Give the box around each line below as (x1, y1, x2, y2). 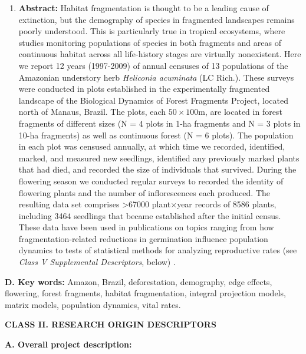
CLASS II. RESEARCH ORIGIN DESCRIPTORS (5, 318, 216, 330)
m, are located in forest (198, 105, 282, 118)
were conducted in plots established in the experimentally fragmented (18, 82, 270, 95)
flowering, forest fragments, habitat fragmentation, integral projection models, (5, 287, 286, 299)
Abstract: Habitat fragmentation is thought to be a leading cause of (18, 2, 269, 14)
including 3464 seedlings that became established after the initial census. (18, 209, 281, 221)
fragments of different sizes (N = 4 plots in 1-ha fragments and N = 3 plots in (18, 117, 301, 129)
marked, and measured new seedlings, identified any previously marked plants (18, 151, 300, 164)
